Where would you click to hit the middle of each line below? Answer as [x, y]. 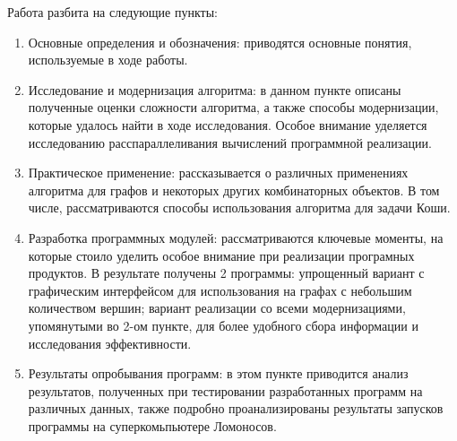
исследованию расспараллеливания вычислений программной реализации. [230, 142]
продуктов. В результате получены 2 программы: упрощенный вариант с [226, 273]
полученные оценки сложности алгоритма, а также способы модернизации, [233, 107]
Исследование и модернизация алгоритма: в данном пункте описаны [215, 89]
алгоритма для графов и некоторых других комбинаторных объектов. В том [234, 190]
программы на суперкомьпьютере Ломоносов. [152, 425]
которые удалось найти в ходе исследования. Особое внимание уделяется [228, 124]
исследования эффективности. [110, 343]
